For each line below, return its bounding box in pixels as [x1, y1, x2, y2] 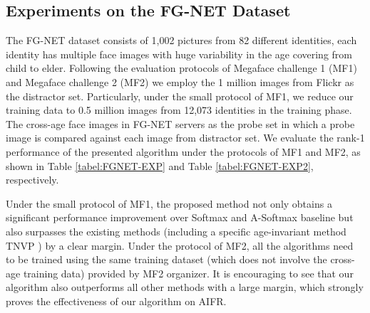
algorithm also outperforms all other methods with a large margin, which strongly [6, 280, 364, 295]
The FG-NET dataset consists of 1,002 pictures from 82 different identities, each [6, 33, 357, 48]
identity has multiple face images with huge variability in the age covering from [6, 46, 352, 61]
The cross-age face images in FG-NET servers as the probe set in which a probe [6, 116, 355, 131]
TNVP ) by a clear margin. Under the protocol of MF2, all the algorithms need [6, 238, 354, 253]
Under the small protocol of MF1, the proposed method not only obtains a [6, 196, 332, 211]
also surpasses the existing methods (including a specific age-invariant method [6, 223, 346, 238]
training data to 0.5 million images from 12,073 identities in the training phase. [6, 102, 352, 117]
